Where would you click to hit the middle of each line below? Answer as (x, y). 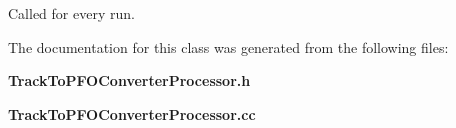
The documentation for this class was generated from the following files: (228, 46)
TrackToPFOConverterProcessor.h (129, 80)
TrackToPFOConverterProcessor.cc (132, 113)
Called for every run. (71, 13)
